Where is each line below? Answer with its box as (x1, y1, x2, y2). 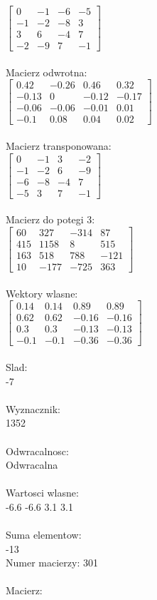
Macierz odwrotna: (6, 64, 87, 79)
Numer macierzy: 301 (6, 555, 98, 570)
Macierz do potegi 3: (6, 212, 95, 227)
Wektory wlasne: (6, 285, 78, 300)
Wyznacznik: (6, 401, 61, 416)
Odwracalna (6, 457, 58, 472)
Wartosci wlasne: (6, 485, 79, 500)
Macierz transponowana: (6, 138, 112, 153)
